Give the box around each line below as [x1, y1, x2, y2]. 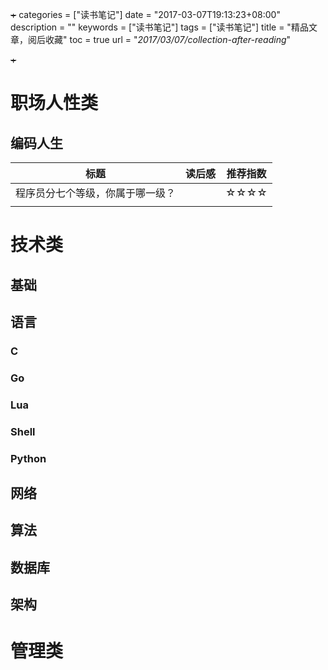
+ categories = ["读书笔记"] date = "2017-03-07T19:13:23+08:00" [10, 9, 281, 20]
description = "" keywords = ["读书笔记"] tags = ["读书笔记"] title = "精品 [10, 21, 309, 33]
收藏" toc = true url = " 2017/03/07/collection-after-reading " [44, 34, 292, 45]
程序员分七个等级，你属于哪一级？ [15, 186, 177, 200]
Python [10, 451, 47, 465]
